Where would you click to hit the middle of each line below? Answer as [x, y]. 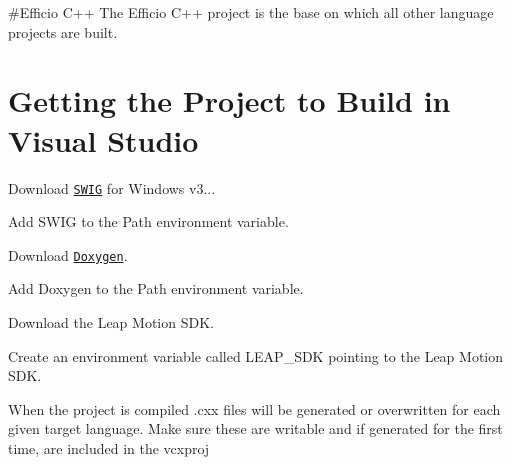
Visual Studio [103, 139]
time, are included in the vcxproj [109, 447]
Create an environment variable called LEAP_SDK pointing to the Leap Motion [256, 355]
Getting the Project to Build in [229, 100]
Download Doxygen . [68, 254]
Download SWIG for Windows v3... [112, 187]
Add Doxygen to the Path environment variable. [156, 288]
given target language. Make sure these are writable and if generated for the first [255, 428]
